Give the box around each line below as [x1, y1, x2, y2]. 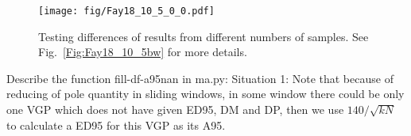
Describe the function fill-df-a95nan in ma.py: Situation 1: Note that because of [6, 70, 394, 86]
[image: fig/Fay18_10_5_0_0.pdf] [38, 6, 215, 17]
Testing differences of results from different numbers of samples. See [38, 28, 369, 44]
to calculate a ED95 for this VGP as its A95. [6, 116, 226, 133]
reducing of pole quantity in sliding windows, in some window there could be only [6, 85, 405, 102]
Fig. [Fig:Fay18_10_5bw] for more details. [38, 43, 247, 60]
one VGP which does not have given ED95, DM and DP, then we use [6, 101, 344, 118]
